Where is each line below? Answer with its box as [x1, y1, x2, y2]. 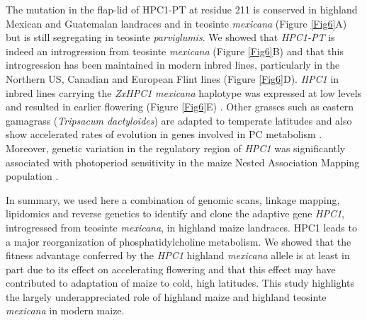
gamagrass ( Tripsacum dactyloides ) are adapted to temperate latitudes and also [6, 113, 352, 127]
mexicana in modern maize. [6, 303, 125, 318]
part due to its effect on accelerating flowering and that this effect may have [6, 261, 336, 276]
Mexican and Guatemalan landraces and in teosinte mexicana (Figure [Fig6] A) [6, 16, 347, 30]
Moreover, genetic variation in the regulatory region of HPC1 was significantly [6, 140, 346, 155]
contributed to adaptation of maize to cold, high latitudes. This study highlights [6, 275, 354, 290]
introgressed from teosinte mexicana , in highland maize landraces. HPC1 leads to [6, 219, 357, 234]
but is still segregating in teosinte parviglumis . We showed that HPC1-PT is [6, 30, 335, 45]
